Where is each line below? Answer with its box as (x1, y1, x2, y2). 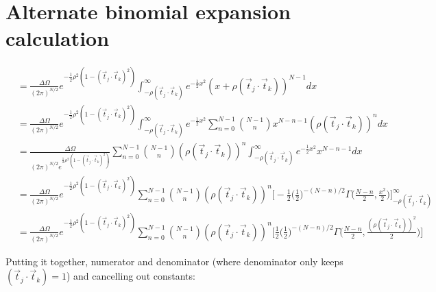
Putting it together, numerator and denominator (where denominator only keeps (5, 254, 343, 268)
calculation (5, 24, 110, 52)
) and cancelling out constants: (66, 269, 195, 283)
